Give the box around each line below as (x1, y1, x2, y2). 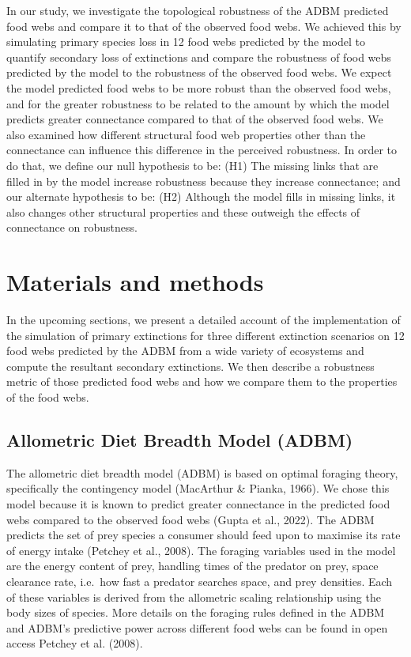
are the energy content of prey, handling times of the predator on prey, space (6, 557, 379, 574)
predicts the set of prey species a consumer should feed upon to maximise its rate (6, 527, 401, 543)
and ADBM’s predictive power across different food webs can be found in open (6, 619, 388, 636)
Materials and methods (6, 266, 264, 298)
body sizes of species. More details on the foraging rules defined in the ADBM (6, 604, 385, 621)
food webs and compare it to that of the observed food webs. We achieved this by (6, 17, 402, 34)
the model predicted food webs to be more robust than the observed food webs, (6, 79, 391, 96)
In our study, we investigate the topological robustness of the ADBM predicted (6, 2, 389, 18)
